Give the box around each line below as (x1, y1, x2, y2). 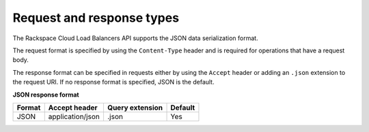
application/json (48, 112, 100, 121)
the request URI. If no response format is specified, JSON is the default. (12, 78, 215, 86)
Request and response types (12, 10, 180, 25)
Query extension (107, 103, 163, 112)
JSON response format (12, 90, 79, 99)
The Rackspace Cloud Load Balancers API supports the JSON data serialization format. (12, 34, 259, 42)
